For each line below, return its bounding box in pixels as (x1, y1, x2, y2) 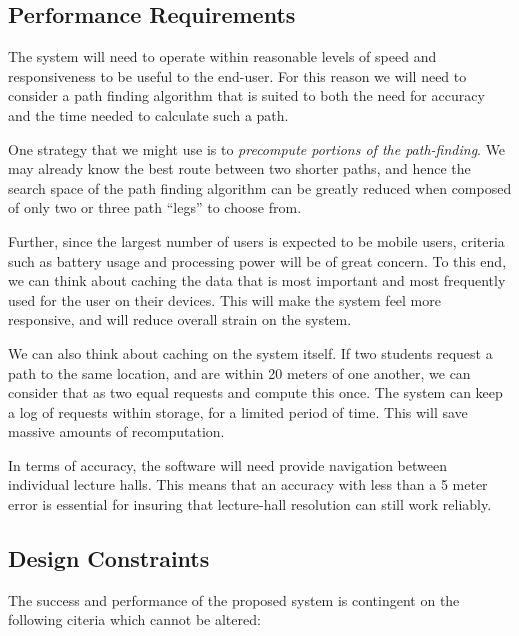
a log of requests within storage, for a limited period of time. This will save (8, 401, 468, 422)
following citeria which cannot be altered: (8, 609, 261, 630)
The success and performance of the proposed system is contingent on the (8, 589, 460, 610)
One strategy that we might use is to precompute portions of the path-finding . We (8, 138, 506, 159)
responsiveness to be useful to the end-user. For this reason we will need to (8, 65, 467, 86)
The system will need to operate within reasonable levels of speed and (8, 46, 437, 67)
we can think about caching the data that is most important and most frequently (8, 270, 506, 291)
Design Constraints (8, 543, 210, 574)
